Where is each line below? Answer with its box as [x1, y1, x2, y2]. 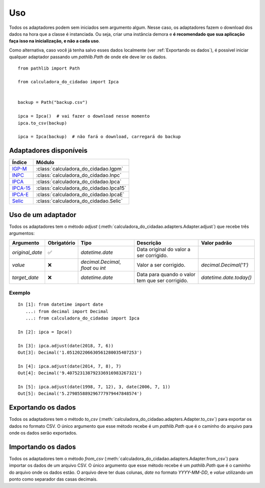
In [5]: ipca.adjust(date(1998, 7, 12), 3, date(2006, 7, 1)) [18, 384, 171, 390]
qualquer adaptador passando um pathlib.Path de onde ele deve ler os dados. [9, 54, 167, 60]
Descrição [136, 239, 161, 246]
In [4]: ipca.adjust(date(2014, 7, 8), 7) [18, 363, 122, 369]
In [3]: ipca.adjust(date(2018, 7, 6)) [18, 343, 114, 348]
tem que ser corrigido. [136, 277, 188, 284]
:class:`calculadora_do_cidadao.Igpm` [36, 166, 124, 172]
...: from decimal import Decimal [25, 309, 109, 314]
